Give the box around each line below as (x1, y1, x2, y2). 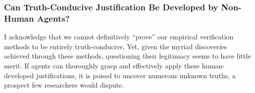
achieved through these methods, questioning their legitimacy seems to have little (4, 51, 251, 61)
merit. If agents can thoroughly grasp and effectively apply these (4, 60, 200, 70)
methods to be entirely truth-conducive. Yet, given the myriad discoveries (4, 41, 227, 51)
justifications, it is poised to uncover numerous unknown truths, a (36, 70, 236, 80)
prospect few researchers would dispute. (4, 80, 124, 90)
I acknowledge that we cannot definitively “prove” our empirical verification (4, 31, 234, 42)
